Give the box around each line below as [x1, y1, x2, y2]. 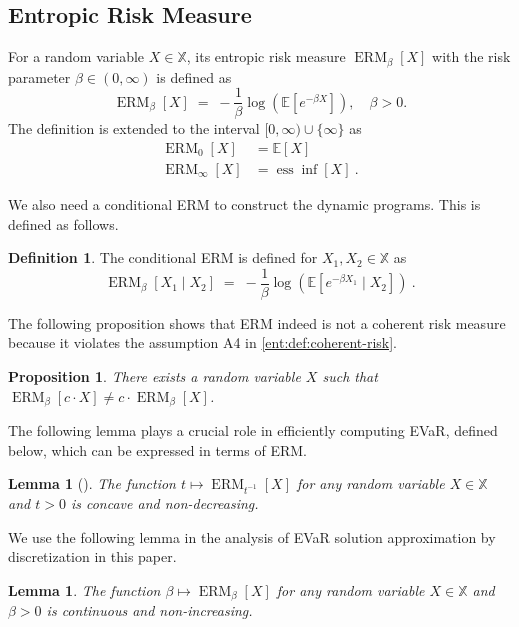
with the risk [432, 46, 511, 67]
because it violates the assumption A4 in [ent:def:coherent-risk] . [8, 332, 397, 353]
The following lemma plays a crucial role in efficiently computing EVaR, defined [8, 420, 498, 441]
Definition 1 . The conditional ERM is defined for [8, 247, 318, 268]
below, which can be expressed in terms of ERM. [8, 439, 307, 460]
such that [322, 366, 378, 386]
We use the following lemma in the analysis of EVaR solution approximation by [8, 526, 496, 547]
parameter [8, 66, 71, 87]
